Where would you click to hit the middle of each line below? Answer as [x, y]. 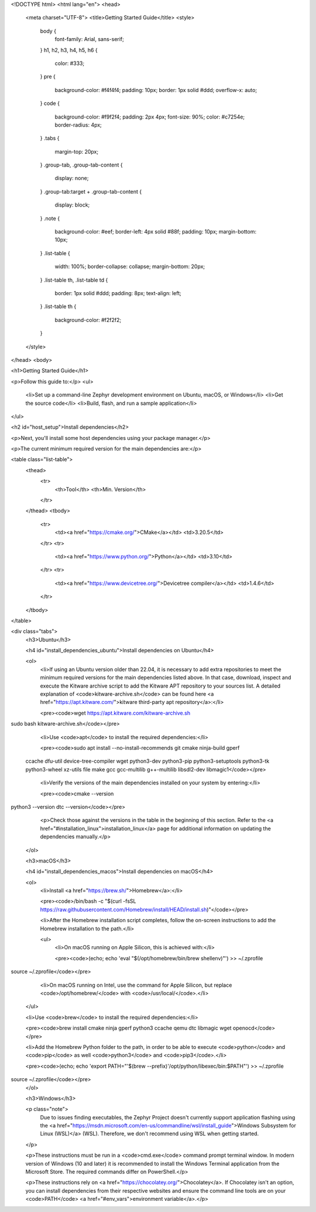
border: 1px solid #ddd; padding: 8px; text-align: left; [118, 293]
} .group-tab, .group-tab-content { [81, 165]
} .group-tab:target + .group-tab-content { [91, 191]
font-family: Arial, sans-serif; [89, 39]
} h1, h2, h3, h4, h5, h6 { [69, 50]
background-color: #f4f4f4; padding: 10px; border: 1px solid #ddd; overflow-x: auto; [156, 90]
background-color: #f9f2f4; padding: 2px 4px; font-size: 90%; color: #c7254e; [150, 117]
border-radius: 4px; [78, 125]
